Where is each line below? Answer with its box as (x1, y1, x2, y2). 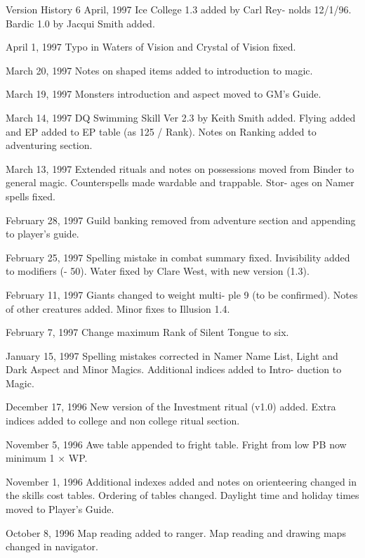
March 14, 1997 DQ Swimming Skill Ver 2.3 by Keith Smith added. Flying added (6, 110, 356, 124)
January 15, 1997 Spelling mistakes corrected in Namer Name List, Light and (6, 348, 338, 363)
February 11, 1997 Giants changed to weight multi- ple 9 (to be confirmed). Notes (6, 287, 358, 301)
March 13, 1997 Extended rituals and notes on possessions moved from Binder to (6, 161, 354, 176)
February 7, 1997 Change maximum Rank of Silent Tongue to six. (6, 325, 289, 339)
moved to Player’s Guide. (6, 502, 114, 517)
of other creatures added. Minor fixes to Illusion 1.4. (6, 301, 230, 316)
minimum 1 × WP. (6, 450, 88, 465)
